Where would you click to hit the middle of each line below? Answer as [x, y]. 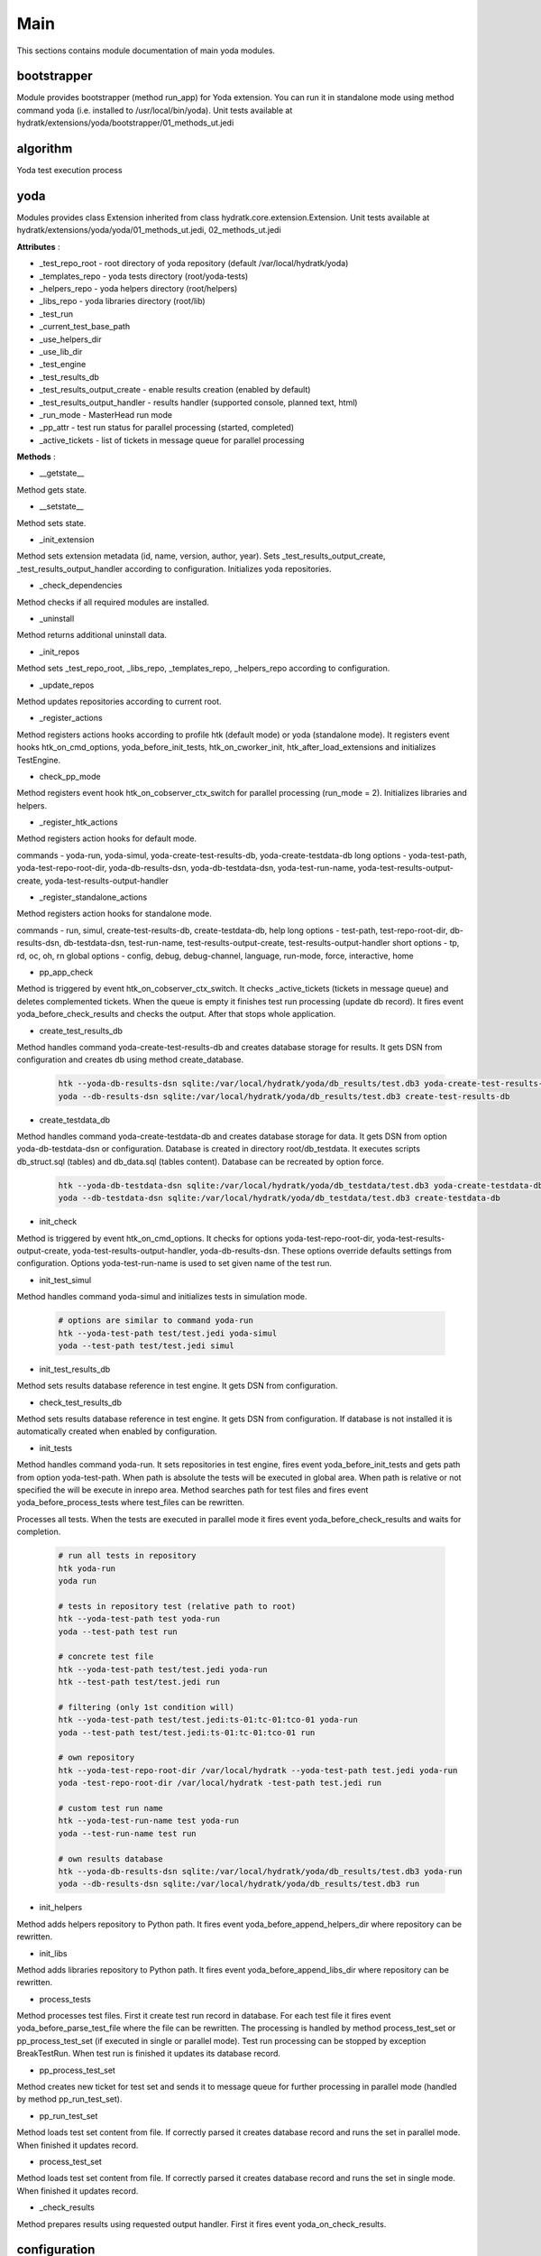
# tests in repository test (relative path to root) [177, 1606]
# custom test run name [111, 1808]
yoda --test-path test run [118, 1632]
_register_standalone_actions [93, 897]
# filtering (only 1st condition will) [146, 1707]
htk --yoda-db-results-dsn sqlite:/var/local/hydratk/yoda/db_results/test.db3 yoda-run [261, 1871]
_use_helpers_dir [70, 339]
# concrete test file [106, 1657]
